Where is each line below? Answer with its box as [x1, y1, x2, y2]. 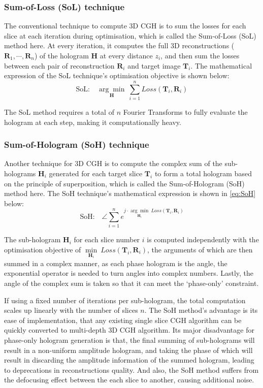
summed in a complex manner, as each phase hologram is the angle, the [4, 257, 227, 268]
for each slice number [74, 234, 140, 245]
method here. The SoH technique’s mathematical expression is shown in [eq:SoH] [4, 188, 256, 199]
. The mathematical [190, 60, 252, 71]
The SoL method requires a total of [4, 106, 114, 117]
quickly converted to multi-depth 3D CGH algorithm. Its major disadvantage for [4, 325, 254, 335]
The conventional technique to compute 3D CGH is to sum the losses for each [4, 20, 246, 31]
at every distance [100, 50, 153, 60]
